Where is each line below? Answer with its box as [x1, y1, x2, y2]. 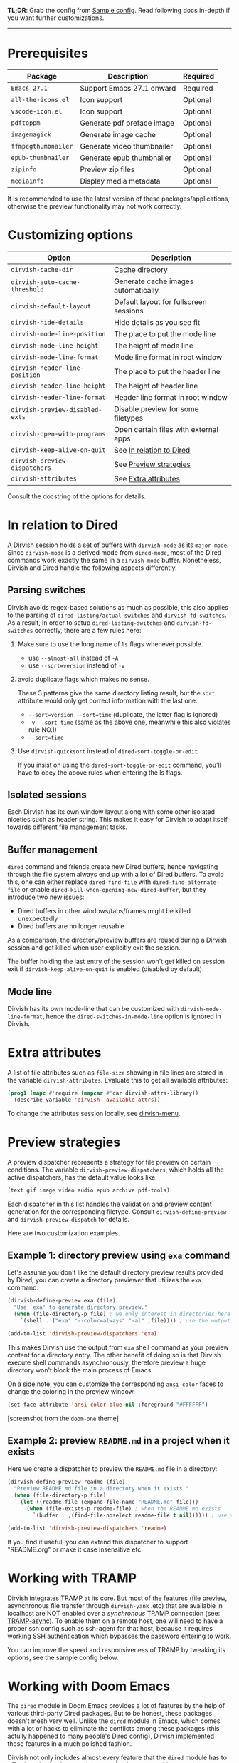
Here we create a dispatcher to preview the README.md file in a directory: [7, 1465, 218, 1473]
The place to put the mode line [113, 328, 216, 338]
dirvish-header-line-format [11, 393, 106, 401]
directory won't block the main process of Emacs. [7, 1365, 153, 1374]
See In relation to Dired [113, 445, 191, 455]
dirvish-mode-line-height [11, 341, 99, 349]
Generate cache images [113, 276, 194, 286]
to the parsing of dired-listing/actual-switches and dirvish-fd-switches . [7, 611, 227, 619]
